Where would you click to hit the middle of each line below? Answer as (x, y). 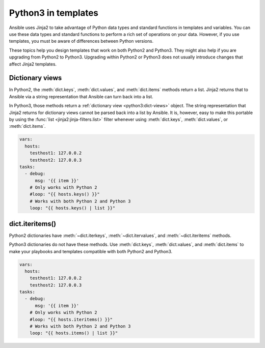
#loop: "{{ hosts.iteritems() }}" (71, 319)
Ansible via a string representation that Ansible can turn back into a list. (81, 96)
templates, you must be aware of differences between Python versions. (81, 41)
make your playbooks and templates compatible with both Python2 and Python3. (91, 251)
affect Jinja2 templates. (33, 64)
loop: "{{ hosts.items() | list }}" (74, 333)
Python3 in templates (54, 13)
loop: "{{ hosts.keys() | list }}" (72, 208)
